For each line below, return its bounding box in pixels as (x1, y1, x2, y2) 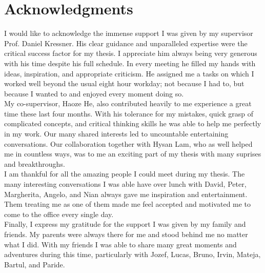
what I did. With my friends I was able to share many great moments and (4, 239, 237, 249)
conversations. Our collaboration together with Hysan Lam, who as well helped (4, 138, 253, 149)
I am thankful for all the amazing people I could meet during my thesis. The (4, 168, 245, 179)
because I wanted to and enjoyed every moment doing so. (4, 88, 184, 99)
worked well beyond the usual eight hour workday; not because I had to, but (4, 78, 244, 89)
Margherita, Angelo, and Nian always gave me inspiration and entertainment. (4, 188, 248, 199)
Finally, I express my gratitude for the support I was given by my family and (4, 219, 246, 229)
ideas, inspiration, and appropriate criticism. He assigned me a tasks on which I (4, 68, 254, 79)
